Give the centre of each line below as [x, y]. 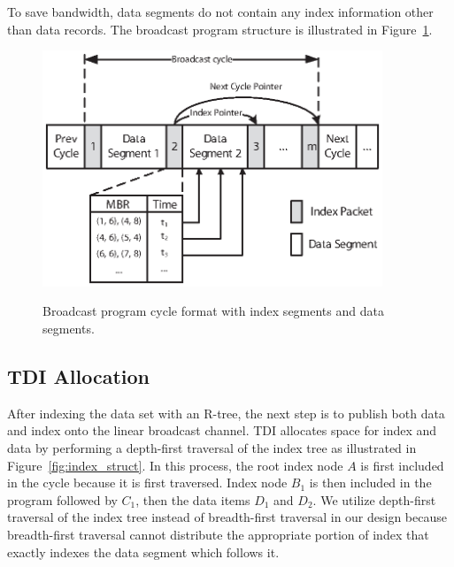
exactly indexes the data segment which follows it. [143, 552]
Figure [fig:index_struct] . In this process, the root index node [175, 465]
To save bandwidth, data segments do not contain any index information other [220, 11]
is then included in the [370, 483]
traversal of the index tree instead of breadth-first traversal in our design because [227, 517]
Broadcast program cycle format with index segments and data [213, 311]
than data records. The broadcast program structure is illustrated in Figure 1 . [220, 29]
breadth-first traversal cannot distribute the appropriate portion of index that [218, 534]
